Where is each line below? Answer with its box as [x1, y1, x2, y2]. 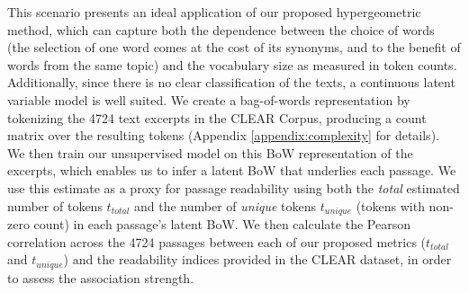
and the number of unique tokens [134, 196, 317, 215]
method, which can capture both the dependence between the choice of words [7, 20, 435, 39]
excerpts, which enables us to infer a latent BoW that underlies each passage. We [7, 161, 456, 180]
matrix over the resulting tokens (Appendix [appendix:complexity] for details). [7, 126, 439, 145]
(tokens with [356, 196, 425, 215]
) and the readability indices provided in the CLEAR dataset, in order [63, 250, 452, 269]
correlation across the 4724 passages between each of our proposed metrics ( [7, 232, 427, 251]
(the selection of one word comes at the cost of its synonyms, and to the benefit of [7, 38, 461, 57]
